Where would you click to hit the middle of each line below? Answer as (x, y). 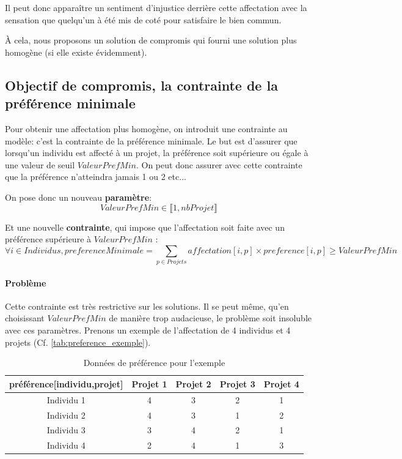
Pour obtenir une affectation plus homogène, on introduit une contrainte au (146, 128)
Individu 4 (66, 445)
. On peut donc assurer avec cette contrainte (219, 164)
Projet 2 (193, 383)
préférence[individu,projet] (66, 383)
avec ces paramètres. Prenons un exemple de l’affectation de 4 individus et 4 (148, 330)
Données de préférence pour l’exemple (154, 363)
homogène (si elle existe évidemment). (76, 52)
